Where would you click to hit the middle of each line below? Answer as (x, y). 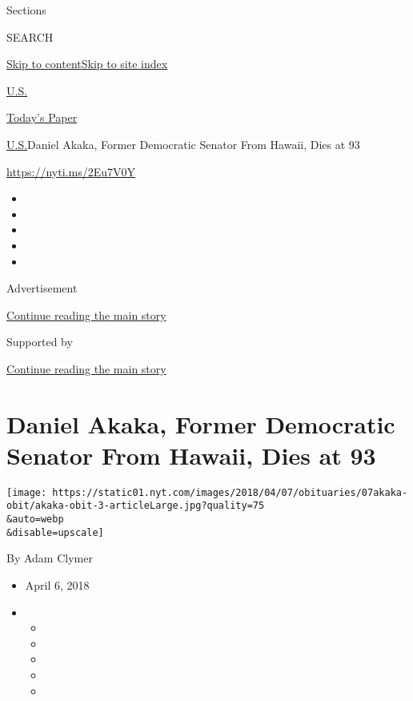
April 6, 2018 (57, 585)
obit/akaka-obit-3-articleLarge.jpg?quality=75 (136, 506)
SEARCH (30, 36)
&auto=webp (35, 520)
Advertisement (42, 288)
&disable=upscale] (55, 532)
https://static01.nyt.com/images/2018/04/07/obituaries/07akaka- (230, 492)
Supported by (40, 342)
